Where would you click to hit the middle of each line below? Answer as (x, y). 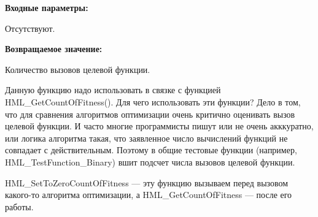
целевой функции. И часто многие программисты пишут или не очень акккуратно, (159, 126)
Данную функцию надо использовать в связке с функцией (113, 90)
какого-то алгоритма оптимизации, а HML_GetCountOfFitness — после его (149, 195)
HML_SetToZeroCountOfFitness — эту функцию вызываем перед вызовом (147, 182)
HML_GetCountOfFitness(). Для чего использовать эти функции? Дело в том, (153, 101)
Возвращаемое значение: (54, 49)
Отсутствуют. (30, 28)
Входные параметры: (47, 7)
